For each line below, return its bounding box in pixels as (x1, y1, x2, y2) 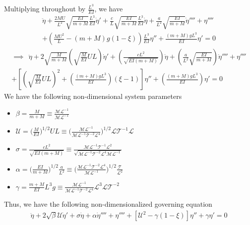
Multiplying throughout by (4, 3, 86, 14)
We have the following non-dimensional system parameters (4, 91, 182, 101)
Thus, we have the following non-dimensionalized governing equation (4, 199, 212, 209)
